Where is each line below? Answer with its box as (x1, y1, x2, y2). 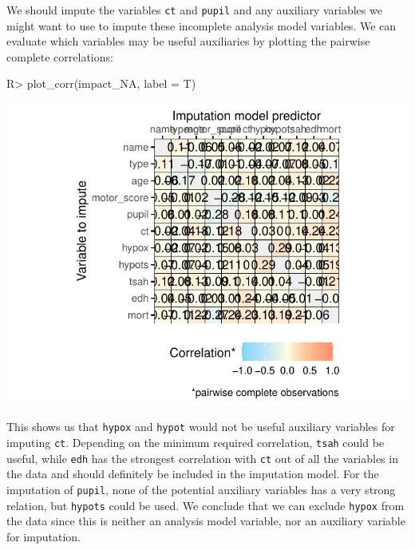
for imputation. (6, 528, 81, 544)
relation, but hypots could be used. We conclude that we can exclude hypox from (6, 497, 405, 513)
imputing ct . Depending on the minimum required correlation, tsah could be (6, 433, 385, 450)
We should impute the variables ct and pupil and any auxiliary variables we (6, 2, 382, 18)
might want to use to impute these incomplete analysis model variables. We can (6, 17, 397, 34)
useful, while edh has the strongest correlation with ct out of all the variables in (6, 449, 398, 466)
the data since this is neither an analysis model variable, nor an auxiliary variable (6, 512, 405, 529)
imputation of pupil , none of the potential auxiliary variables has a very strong (6, 481, 396, 497)
